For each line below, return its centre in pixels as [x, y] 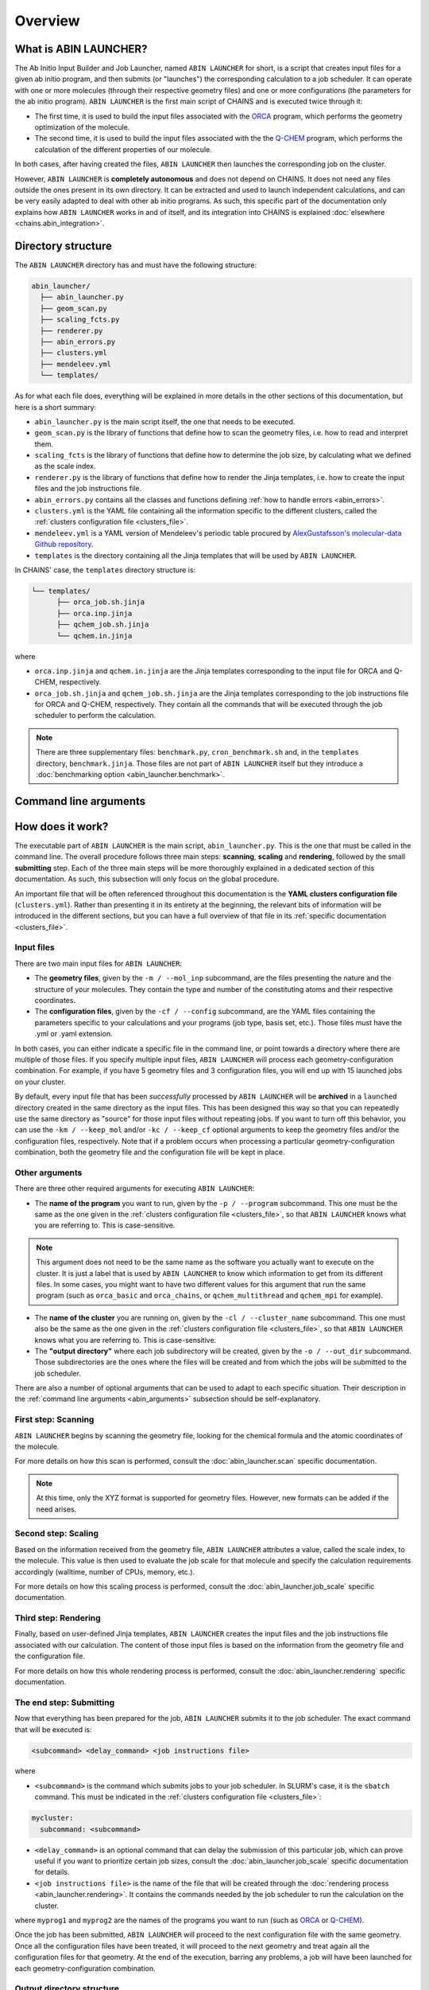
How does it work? [62, 827]
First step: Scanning [54, 1419]
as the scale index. [65, 466]
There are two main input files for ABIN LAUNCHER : [99, 963]
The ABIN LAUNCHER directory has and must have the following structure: [136, 265]
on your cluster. [41, 1082]
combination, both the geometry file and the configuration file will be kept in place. [150, 1152]
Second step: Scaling [57, 1534]
